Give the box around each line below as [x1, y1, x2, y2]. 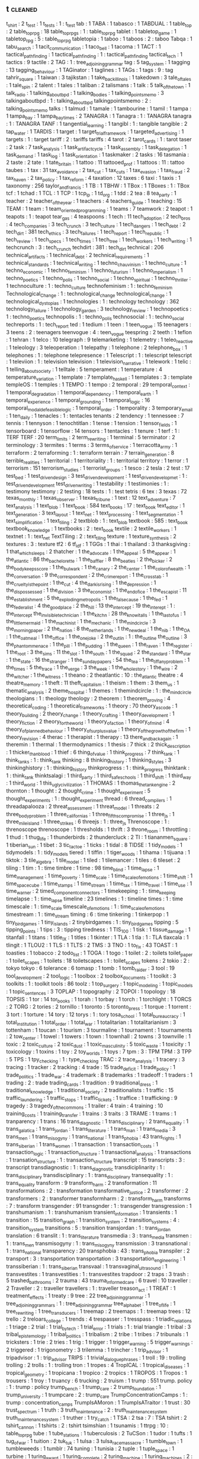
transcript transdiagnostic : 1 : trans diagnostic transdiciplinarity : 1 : [6, 1164, 165, 1172]
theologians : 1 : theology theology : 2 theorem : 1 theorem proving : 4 [6, 694, 171, 703]
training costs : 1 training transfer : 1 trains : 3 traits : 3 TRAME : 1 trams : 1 [6, 1109, 176, 1118]
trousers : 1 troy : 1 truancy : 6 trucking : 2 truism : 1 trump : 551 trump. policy [6, 1377, 192, 1384]
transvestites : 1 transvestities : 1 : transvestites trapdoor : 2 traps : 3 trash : [6, 1270, 189, 1277]
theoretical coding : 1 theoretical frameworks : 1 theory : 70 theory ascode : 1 [6, 702, 178, 711]
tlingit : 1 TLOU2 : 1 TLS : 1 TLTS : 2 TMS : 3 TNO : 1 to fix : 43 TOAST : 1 [6, 941, 178, 950]
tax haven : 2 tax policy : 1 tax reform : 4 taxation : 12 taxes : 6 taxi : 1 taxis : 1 [6, 174, 181, 183]
